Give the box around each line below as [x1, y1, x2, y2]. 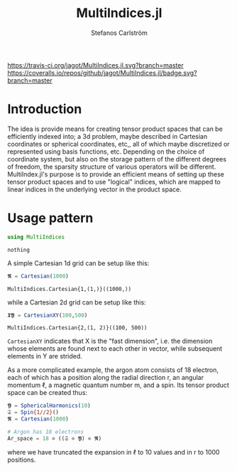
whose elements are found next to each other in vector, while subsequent [7, 344, 223, 353]
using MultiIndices [7, 233, 65, 240]
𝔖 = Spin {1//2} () [7, 409, 59, 416]
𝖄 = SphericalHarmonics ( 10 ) [7, 402, 91, 410]
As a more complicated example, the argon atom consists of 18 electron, [7, 366, 219, 374]
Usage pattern [7, 210, 94, 226]
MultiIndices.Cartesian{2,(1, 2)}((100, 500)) [7, 324, 148, 332]
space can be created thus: [7, 388, 87, 397]
